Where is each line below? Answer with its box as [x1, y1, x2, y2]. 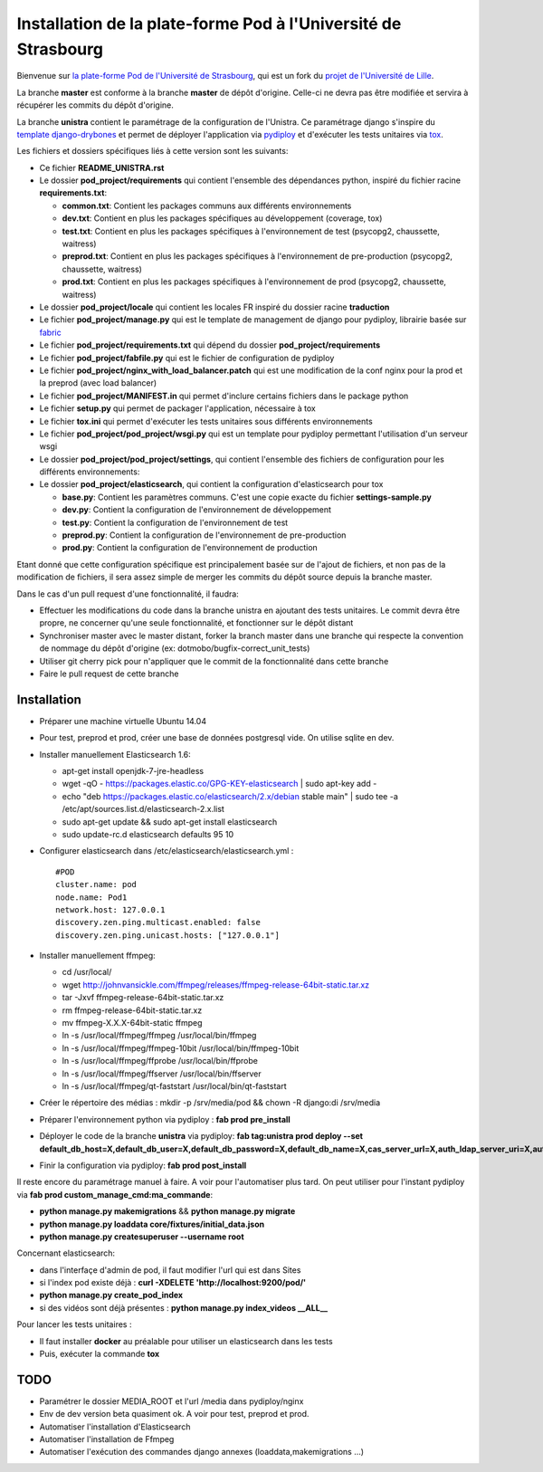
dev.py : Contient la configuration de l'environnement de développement [62, 504, 332, 515]
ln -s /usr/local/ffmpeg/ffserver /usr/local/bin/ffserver [62, 1068, 262, 1079]
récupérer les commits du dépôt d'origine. [16, 100, 174, 110]
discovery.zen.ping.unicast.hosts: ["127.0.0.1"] [55, 930, 281, 941]
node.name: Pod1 [55, 892, 128, 903]
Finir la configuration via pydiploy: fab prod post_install [39, 1160, 247, 1171]
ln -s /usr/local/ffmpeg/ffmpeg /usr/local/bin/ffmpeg [62, 1030, 257, 1041]
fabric [39, 327, 62, 338]
